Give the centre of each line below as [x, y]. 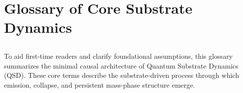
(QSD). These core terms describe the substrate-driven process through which [121, 75]
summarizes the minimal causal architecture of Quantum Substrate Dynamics [121, 65]
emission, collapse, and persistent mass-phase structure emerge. [100, 84]
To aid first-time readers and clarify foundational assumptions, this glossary [119, 56]
